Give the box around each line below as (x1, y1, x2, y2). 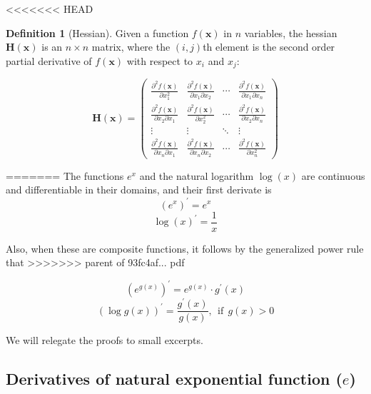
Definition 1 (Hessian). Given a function (6, 25, 189, 40)
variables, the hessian (244, 25, 337, 40)
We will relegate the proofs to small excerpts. (6, 333, 203, 348)
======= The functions (6, 168, 124, 183)
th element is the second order (203, 39, 335, 54)
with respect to (126, 53, 193, 68)
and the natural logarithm (139, 168, 254, 183)
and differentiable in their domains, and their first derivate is (6, 182, 272, 197)
